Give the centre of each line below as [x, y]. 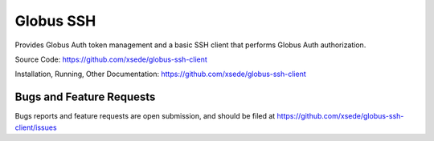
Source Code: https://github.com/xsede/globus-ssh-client [111, 59]
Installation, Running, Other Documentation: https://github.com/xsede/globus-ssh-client [161, 74]
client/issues [36, 127]
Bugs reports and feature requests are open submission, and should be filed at [145, 116]
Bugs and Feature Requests [85, 97]
